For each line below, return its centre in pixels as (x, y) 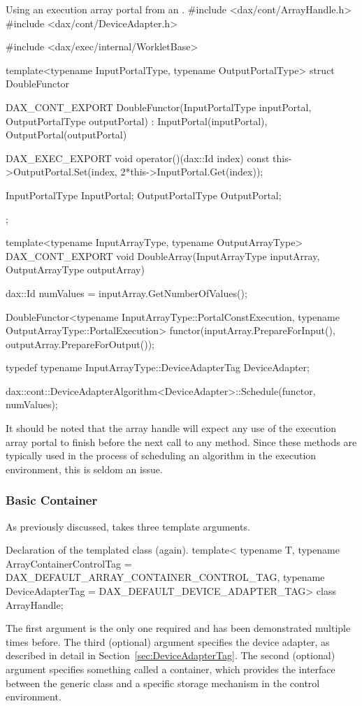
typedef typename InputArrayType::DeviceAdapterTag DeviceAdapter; (158, 367)
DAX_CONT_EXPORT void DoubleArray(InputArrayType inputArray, (163, 255)
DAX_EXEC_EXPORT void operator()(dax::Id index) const (138, 158)
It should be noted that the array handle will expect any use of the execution (171, 428)
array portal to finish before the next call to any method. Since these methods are (181, 441)
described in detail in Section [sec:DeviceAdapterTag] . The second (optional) (171, 655)
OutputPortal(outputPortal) (66, 135)
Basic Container (52, 500)
